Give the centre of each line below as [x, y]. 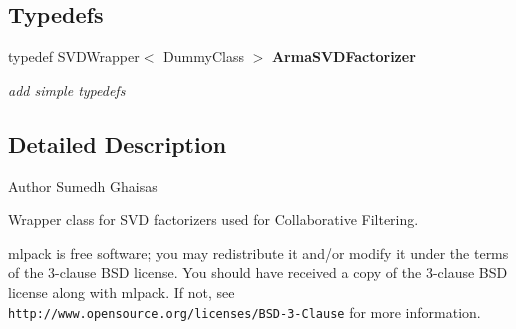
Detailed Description [117, 143]
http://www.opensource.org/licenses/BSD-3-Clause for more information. [244, 311]
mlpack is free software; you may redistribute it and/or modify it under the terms [258, 252]
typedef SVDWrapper [74, 56]
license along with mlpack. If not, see [121, 291]
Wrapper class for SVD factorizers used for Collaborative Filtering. [213, 219]
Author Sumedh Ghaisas [83, 185]
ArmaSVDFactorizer [343, 56]
